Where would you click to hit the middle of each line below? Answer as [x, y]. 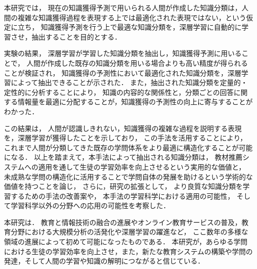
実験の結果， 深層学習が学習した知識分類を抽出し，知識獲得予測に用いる [123, 53]
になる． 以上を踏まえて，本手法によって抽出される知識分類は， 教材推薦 [123, 157]
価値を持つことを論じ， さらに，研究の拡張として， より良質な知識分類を [123, 186]
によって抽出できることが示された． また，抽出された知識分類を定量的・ [129, 82]
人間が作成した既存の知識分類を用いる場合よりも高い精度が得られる [137, 63]
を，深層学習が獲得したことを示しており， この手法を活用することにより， [126, 138]
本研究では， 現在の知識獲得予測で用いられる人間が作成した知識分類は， [123, 7]
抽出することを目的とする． [76, 36]
